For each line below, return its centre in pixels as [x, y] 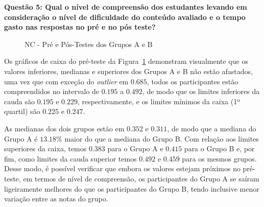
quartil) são [22, 111]
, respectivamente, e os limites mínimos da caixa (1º [159, 101]
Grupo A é [21, 138]
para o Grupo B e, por [219, 148]
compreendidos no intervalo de [52, 91]
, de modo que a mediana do [212, 128]
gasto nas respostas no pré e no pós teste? [80, 27]
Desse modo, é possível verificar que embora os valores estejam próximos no [122, 168]
